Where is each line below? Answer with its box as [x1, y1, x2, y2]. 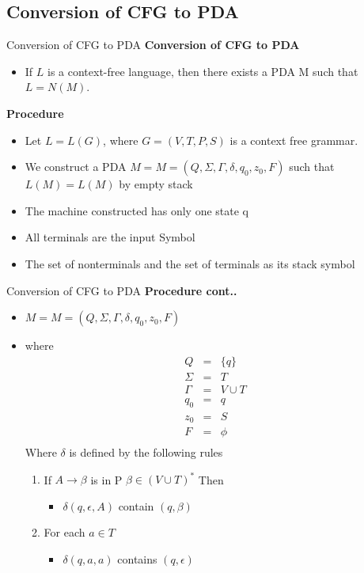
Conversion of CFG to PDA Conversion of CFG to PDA [6, 36, 300, 53]
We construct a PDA [25, 158, 127, 175]
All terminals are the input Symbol [25, 229, 195, 245]
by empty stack [119, 176, 193, 192]
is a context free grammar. [229, 131, 358, 148]
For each [44, 524, 85, 541]
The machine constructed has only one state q [25, 202, 248, 218]
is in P [90, 471, 123, 488]
